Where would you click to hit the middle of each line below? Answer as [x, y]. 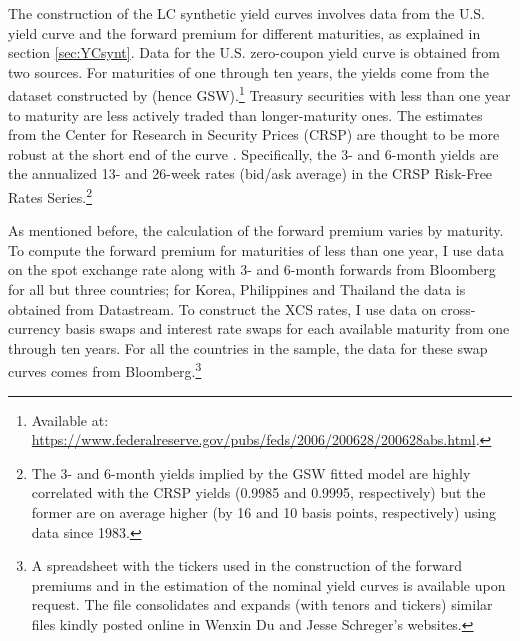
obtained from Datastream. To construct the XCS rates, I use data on [222, 308]
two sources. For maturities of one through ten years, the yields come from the [249, 71]
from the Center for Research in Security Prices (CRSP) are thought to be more [254, 134]
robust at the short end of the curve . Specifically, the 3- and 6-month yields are [253, 153]
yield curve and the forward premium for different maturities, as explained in [244, 32]
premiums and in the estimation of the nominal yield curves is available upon [268, 584]
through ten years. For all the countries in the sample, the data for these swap [248, 347]
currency [34, 328]
